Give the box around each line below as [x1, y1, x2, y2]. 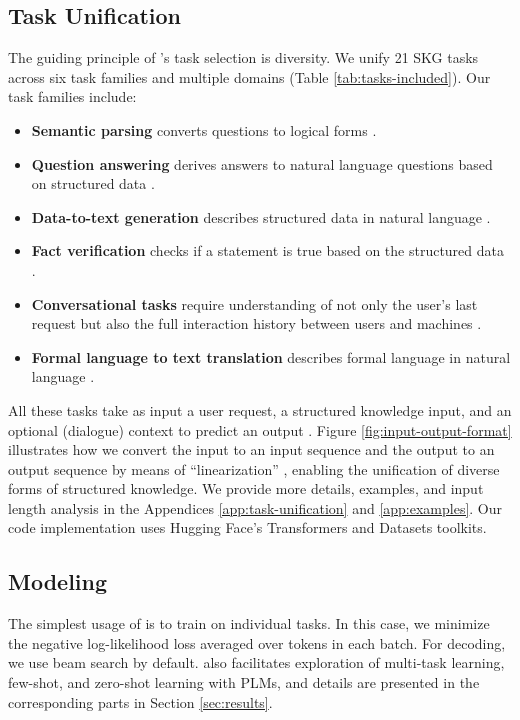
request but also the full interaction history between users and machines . [31, 313, 482, 334]
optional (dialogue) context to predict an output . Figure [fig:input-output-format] [8, 419, 512, 440]
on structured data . [31, 173, 155, 194]
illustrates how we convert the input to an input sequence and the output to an [8, 439, 495, 460]
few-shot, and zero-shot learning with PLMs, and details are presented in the [8, 672, 480, 693]
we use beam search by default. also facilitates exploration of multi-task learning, [8, 652, 505, 673]
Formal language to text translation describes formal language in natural [31, 346, 511, 367]
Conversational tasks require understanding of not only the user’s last [31, 293, 478, 314]
